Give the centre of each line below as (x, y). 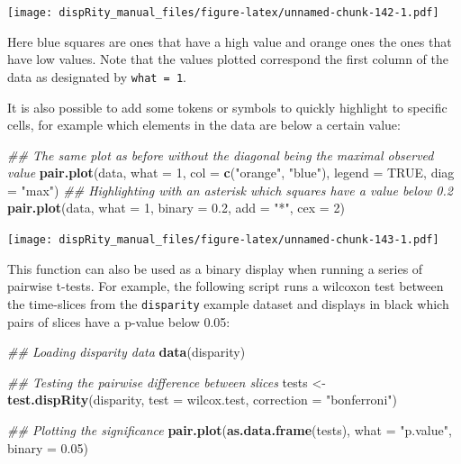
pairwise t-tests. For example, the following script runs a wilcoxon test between (226, 286)
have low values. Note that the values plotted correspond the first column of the (228, 59)
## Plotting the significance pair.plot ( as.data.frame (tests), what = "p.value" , (230, 429)
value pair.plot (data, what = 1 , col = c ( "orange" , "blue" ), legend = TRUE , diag (231, 173)
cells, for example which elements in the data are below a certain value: (204, 125)
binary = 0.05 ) (48, 447)
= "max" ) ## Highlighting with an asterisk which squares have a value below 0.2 (230, 190)
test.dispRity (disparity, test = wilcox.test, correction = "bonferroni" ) (202, 400)
